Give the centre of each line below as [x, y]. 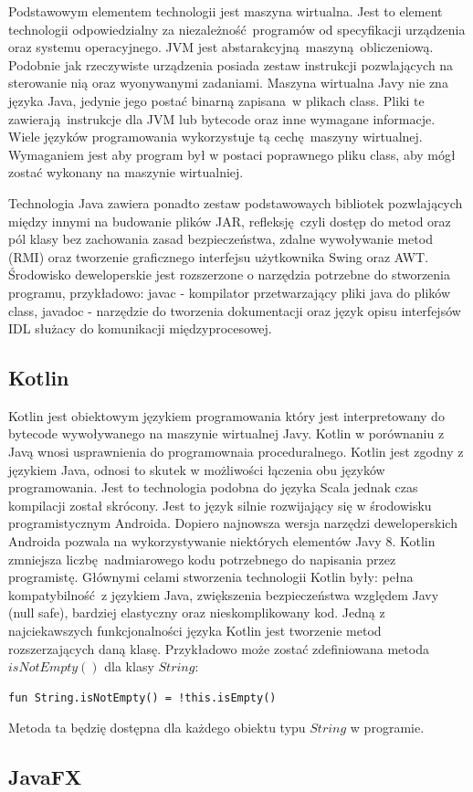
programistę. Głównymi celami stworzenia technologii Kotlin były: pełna [211, 577]
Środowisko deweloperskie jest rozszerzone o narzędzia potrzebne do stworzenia [229, 275]
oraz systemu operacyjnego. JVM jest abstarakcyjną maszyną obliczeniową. [221, 47]
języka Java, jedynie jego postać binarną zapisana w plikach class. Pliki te [216, 100]
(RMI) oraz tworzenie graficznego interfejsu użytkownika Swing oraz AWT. [219, 256]
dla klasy [129, 666]
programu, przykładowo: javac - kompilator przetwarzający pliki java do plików [230, 292]
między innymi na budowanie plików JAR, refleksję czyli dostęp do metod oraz [230, 221]
